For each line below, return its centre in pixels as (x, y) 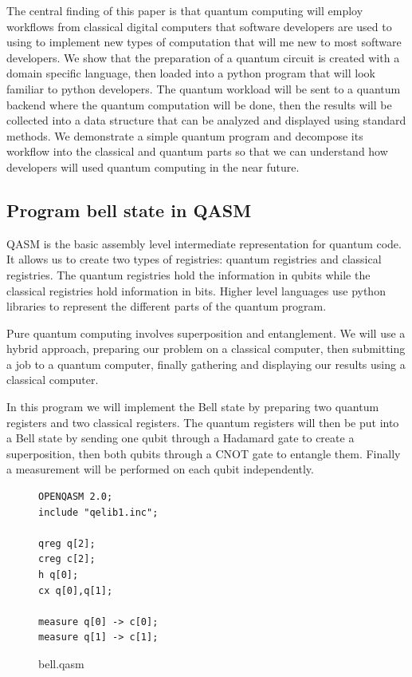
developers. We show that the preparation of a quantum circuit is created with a (203, 57)
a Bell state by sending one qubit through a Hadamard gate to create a (180, 438)
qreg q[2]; (67, 543)
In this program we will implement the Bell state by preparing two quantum (193, 407)
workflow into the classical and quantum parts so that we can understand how (197, 151)
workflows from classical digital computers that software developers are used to (199, 26)
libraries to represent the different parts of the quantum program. (167, 306)
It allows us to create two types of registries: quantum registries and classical (194, 259)
